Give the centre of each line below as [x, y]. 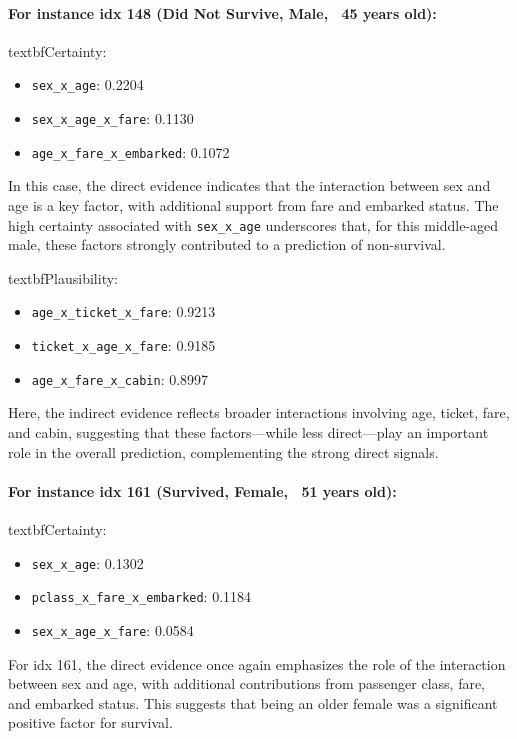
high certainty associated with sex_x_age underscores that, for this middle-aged [253, 224]
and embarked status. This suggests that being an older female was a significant [253, 702]
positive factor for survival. [90, 722]
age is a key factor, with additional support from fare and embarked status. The [253, 204]
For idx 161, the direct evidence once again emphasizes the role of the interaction [257, 663]
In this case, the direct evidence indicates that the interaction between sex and [249, 185]
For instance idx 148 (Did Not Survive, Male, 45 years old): [222, 12]
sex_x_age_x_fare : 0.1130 [112, 118]
